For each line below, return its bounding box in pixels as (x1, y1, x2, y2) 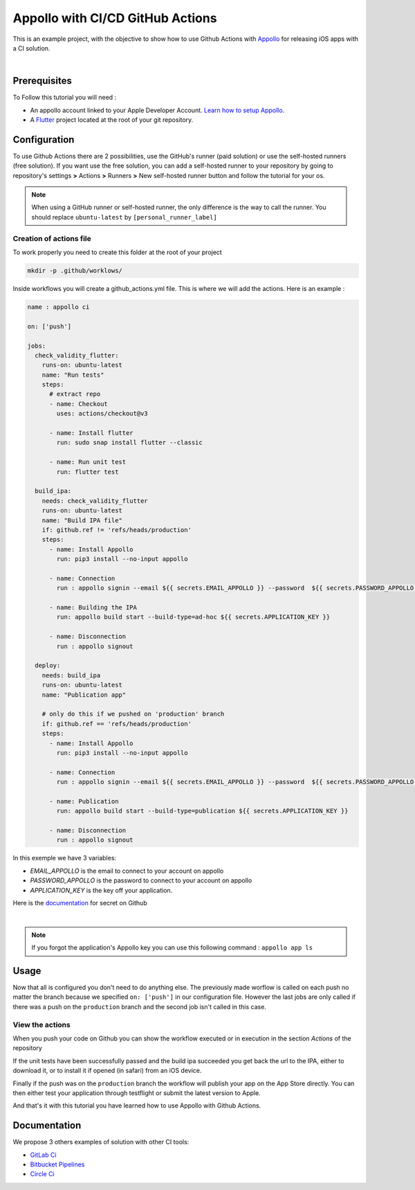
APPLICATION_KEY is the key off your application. (30, 886, 173, 894)
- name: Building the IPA (49, 603, 138, 612)
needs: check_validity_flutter (41, 497, 148, 505)
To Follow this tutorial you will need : (12, 94, 117, 102)
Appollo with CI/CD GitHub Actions (12, 10, 217, 26)
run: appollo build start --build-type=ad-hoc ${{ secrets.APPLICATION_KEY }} (56, 613, 331, 621)
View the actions (12, 1020, 71, 1029)
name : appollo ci (27, 303, 90, 311)
